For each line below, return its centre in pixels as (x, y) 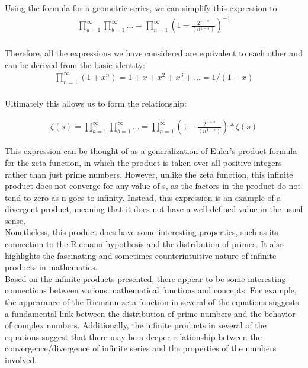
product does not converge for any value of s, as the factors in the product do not (153, 186)
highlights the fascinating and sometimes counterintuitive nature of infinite (141, 255)
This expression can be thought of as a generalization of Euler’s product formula (151, 151)
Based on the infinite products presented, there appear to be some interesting (145, 278)
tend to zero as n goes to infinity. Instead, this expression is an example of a (143, 197)
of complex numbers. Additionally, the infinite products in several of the (136, 325)
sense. (15, 220)
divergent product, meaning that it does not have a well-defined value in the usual (154, 209)
